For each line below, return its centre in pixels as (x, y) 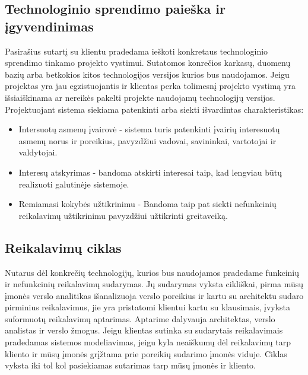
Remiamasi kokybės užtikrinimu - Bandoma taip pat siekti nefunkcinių (147, 204)
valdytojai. (38, 152)
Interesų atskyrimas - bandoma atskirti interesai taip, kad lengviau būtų (150, 172)
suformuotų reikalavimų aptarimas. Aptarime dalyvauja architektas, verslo (140, 318)
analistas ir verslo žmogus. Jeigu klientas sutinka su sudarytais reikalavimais (144, 330)
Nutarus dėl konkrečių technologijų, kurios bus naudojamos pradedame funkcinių (152, 272)
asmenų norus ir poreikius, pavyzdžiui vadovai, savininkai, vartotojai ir (147, 140)
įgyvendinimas (49, 26)
